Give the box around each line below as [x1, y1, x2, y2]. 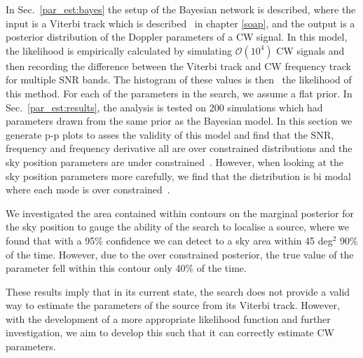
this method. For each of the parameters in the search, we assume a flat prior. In [6, 85, 352, 100]
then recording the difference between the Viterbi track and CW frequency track [6, 58, 351, 73]
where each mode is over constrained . [6, 182, 170, 197]
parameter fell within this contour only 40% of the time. [6, 261, 247, 275]
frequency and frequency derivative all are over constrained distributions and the [6, 141, 352, 156]
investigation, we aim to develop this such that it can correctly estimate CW [6, 325, 334, 340]
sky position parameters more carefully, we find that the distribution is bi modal [6, 168, 351, 183]
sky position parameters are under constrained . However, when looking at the [6, 154, 343, 169]
